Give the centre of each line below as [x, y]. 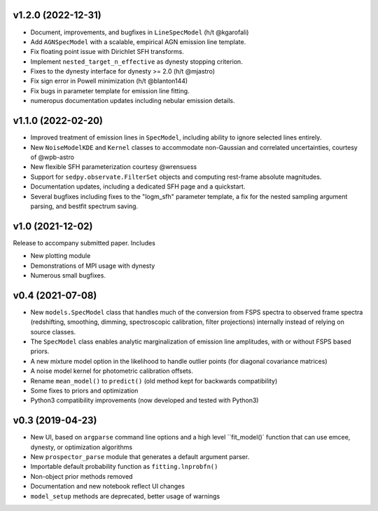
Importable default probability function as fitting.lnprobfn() [124, 467]
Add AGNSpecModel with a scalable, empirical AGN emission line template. [138, 41]
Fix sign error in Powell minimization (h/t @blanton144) [109, 81]
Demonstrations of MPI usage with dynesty [93, 266]
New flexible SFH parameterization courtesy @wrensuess [114, 167]
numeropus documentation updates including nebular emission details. [133, 101]
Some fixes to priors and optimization [84, 390]
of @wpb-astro [52, 157]
